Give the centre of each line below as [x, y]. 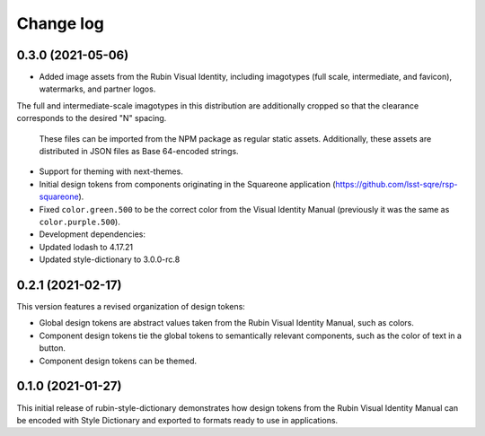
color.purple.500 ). [79, 222]
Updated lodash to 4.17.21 [86, 247]
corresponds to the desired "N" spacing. [92, 118]
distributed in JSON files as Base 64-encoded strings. [139, 152]
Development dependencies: [93, 234]
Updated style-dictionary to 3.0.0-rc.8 [110, 259]
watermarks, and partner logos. [97, 89]
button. [53, 348]
